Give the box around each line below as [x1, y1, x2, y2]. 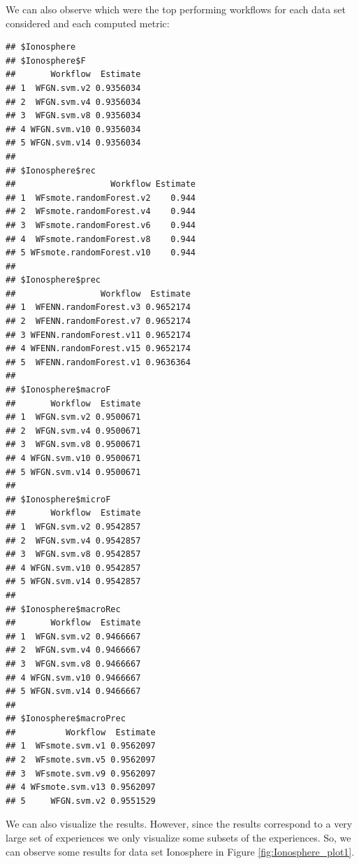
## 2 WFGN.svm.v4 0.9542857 [6, 535, 141, 546]
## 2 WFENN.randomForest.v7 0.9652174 [6, 316, 191, 327]
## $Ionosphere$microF [6, 494, 111, 504]
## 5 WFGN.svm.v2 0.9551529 [6, 795, 156, 806]
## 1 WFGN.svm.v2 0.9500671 [6, 412, 141, 423]
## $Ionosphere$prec [6, 275, 101, 285]
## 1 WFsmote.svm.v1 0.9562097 [6, 741, 156, 751]
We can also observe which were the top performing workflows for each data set [6, 2, 346, 16]
